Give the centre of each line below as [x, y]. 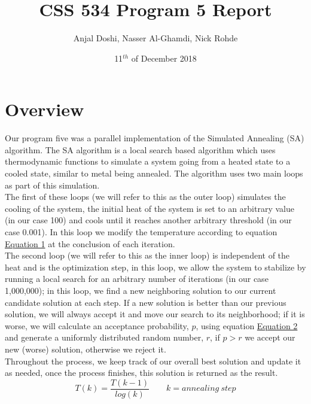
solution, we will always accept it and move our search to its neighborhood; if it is [155, 314]
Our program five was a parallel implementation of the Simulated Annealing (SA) [155, 138]
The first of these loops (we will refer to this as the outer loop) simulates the [145, 197]
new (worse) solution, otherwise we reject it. [86, 349]
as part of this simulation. [52, 185]
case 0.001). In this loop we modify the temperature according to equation [141, 232]
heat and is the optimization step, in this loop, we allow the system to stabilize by [155, 267]
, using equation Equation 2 [247, 325]
